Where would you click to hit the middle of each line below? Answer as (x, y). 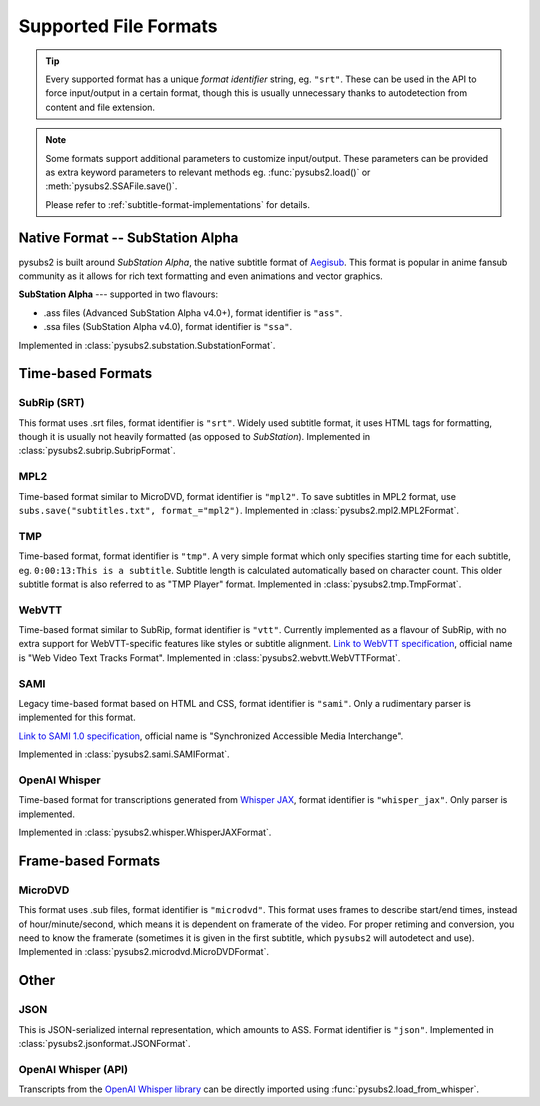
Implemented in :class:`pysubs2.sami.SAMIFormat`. (124, 754)
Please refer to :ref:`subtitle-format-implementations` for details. (177, 204)
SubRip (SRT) (51, 403)
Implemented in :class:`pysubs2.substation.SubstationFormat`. (147, 345)
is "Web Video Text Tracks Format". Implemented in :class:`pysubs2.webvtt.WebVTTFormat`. (209, 657)
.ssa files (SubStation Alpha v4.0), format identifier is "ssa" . (168, 327)
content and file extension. (100, 107)
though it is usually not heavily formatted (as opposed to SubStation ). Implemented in (194, 437)
